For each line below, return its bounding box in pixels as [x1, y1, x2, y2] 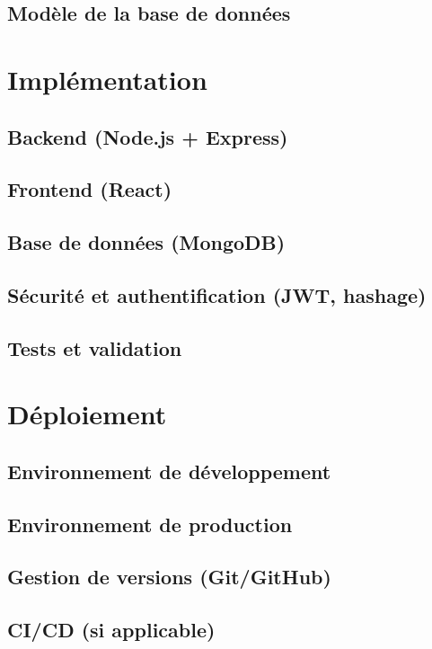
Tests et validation [7, 333, 182, 361]
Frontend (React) [7, 175, 172, 203]
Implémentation [7, 60, 207, 97]
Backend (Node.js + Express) [7, 122, 288, 150]
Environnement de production [7, 510, 293, 538]
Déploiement [7, 396, 167, 432]
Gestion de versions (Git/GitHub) [7, 563, 331, 591]
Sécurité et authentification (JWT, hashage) [7, 280, 427, 308]
